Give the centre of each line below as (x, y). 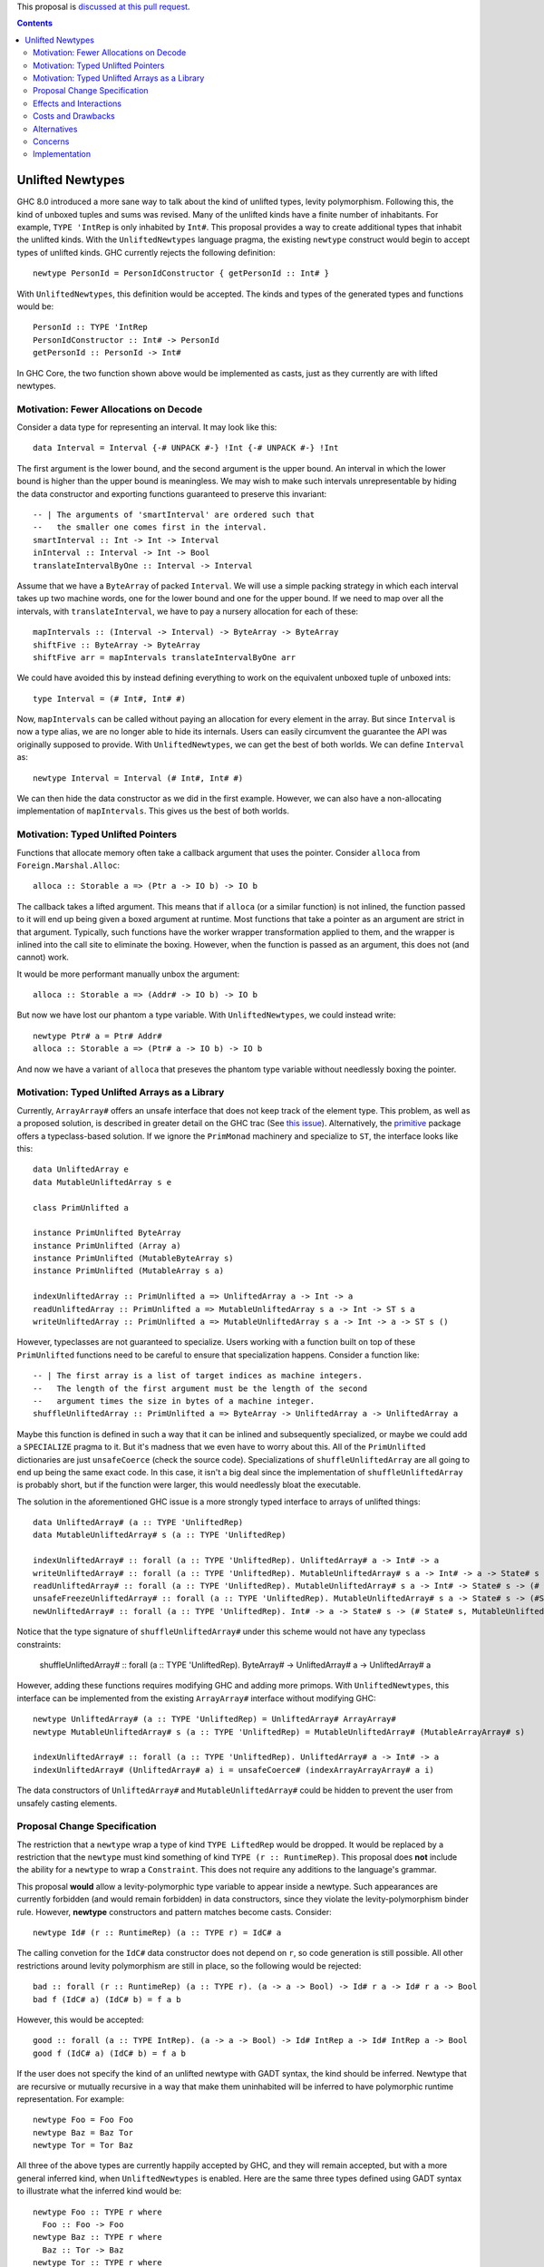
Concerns (51, 141)
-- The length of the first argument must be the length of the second (200, 1388)
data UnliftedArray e (81, 1169)
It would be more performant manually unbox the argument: (128, 974)
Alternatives (55, 129)
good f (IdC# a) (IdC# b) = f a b (109, 2053)
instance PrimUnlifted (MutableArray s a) (129, 1271)
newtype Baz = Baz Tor (83, 2132)
